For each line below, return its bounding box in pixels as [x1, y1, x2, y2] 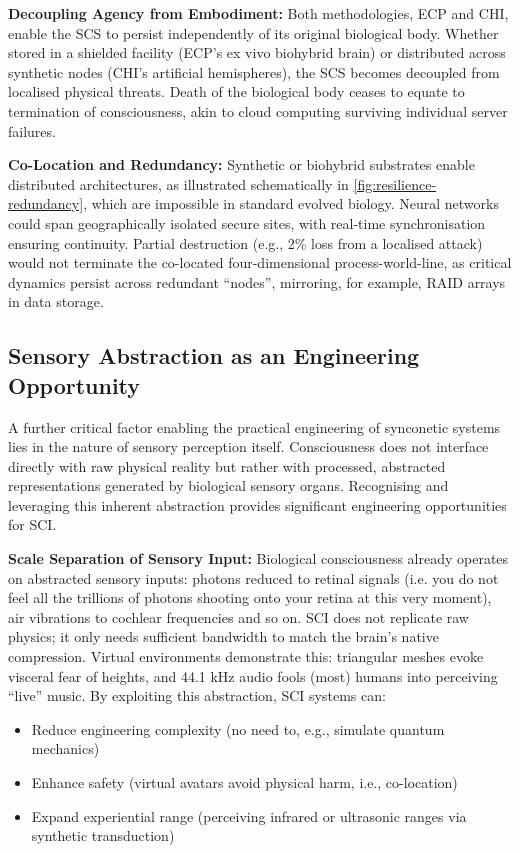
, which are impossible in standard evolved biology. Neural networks [83, 193, 499, 214]
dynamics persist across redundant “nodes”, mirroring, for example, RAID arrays [8, 271, 506, 292]
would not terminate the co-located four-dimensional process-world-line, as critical [8, 252, 512, 273]
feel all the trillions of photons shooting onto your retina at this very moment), [8, 587, 492, 608]
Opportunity [8, 369, 141, 400]
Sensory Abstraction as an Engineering [8, 340, 420, 371]
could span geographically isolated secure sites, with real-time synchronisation [8, 212, 486, 233]
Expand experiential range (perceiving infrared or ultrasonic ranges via [31, 805, 467, 826]
